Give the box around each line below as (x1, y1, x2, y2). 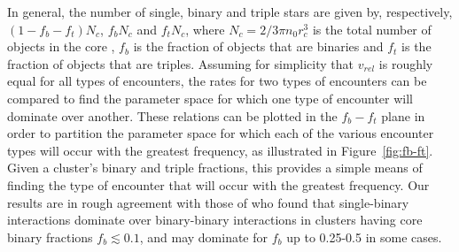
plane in (381, 106, 425, 125)
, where (185, 19, 225, 38)
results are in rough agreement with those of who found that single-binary (7, 193, 409, 211)
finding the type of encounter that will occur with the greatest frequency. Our (7, 175, 430, 194)
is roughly (378, 54, 433, 73)
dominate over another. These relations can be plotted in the (7, 106, 338, 125)
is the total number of (312, 19, 432, 38)
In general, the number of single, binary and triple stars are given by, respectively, (7, 3, 453, 20)
